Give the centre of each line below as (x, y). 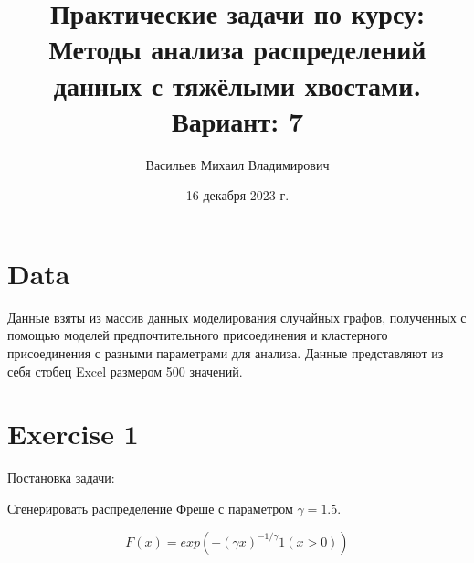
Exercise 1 (73, 434)
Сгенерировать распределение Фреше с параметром (150, 508)
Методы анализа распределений (237, 49)
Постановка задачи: (61, 478)
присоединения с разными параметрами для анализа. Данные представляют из (226, 353)
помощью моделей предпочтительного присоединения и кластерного (198, 335)
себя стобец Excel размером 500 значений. (125, 371)
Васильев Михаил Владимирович (237, 164)
